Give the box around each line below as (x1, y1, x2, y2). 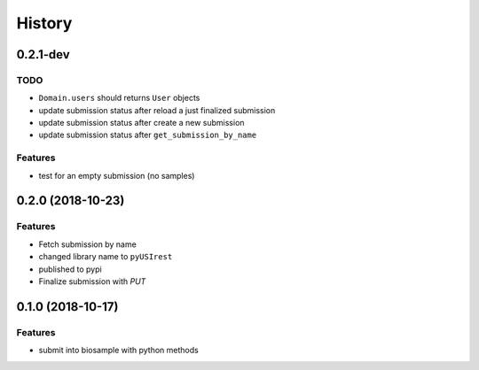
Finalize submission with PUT (38, 275, 146, 287)
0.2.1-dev (16, 47, 70, 62)
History (16, 13, 73, 33)
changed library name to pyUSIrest (38, 251, 173, 262)
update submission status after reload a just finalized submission (38, 104, 276, 115)
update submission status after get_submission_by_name (38, 129, 257, 141)
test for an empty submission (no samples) (38, 170, 195, 181)
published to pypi (38, 264, 102, 274)
